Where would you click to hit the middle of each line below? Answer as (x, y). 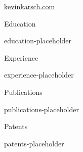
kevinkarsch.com (30, 6)
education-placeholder (38, 41)
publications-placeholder (41, 109)
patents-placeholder (34, 143)
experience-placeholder (39, 75)
